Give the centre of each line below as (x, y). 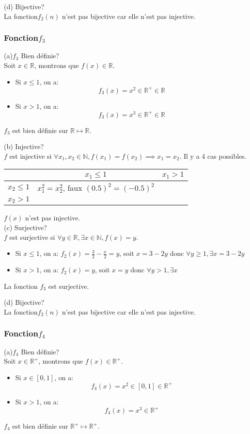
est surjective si (32, 237)
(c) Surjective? (25, 227)
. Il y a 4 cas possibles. (213, 156)
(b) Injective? (24, 146)
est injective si (31, 156)
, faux (72, 187)
